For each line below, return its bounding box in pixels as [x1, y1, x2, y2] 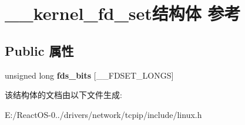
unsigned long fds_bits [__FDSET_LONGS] [5, 69, 174, 81]
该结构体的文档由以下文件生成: [5, 89, 122, 101]
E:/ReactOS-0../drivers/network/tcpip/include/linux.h [5, 108, 202, 120]
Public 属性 [5, 41, 74, 59]
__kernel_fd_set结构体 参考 [5, 1, 241, 25]
